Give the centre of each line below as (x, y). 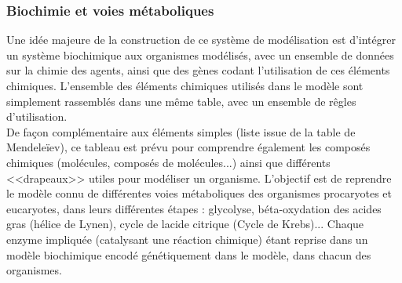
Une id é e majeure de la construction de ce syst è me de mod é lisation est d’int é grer (201, 40)
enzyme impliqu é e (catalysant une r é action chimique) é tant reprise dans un (187, 239)
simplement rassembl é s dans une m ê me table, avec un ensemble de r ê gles (181, 101)
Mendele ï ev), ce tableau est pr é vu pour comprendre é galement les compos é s (188, 147)
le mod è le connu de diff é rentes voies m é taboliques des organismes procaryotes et (199, 193)
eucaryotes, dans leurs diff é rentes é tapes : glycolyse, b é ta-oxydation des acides (194, 208)
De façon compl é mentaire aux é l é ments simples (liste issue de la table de (181, 131)
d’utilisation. (37, 116)
